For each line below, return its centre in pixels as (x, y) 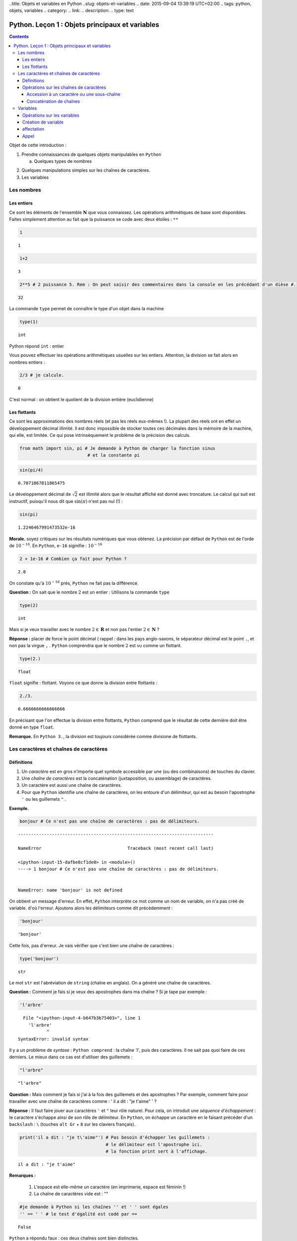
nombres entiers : (27, 362)
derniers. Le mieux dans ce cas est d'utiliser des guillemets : (71, 1057)
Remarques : (23, 1175)
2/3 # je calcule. (42, 375)
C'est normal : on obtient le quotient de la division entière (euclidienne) (81, 399)
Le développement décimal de (40, 494)
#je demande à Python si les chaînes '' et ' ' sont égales (94, 1207)
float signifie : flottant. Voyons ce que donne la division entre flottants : (83, 683)
